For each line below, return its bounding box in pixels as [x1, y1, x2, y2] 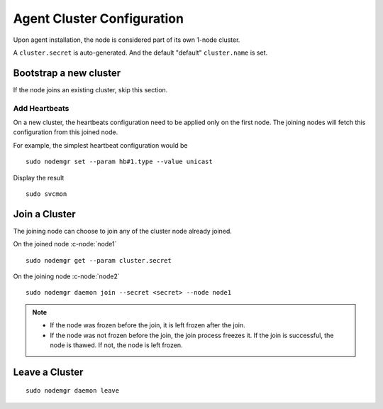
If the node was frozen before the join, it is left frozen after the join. [50, 321, 246, 329]
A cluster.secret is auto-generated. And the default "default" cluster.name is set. [13, 48, 268, 57]
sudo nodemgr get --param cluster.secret [26, 256, 172, 264]
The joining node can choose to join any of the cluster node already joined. [13, 227, 232, 235]
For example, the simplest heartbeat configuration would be [13, 141, 188, 149]
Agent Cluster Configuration [13, 11, 184, 26]
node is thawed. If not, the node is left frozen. [50, 341, 183, 349]
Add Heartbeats [13, 103, 70, 113]
